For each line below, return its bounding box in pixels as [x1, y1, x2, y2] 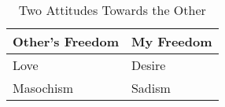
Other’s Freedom [13, 32, 119, 50]
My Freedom [131, 32, 212, 50]
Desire [131, 56, 166, 74]
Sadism [131, 79, 171, 97]
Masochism [13, 79, 74, 97]
